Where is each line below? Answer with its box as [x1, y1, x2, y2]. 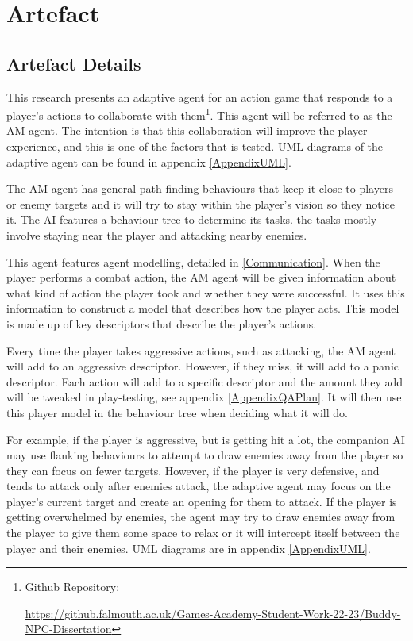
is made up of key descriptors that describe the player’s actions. [6, 315, 317, 332]
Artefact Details [6, 51, 141, 75]
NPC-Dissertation [25, 620, 112, 637]
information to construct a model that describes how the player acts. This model [6, 300, 399, 317]
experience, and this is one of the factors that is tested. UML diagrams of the [6, 138, 384, 155]
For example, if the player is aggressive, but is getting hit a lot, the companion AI [6, 431, 405, 447]
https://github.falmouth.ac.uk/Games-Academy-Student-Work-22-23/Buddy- [25, 605, 401, 621]
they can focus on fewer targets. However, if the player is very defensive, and [6, 462, 380, 478]
